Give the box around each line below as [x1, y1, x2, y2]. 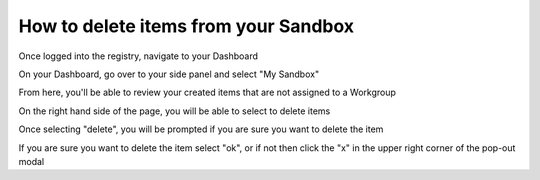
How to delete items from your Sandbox [18, 15, 355, 37]
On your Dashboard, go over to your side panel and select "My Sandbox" [18, 68, 320, 80]
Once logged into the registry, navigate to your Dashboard [18, 50, 259, 62]
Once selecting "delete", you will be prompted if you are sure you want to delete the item [18, 123, 384, 135]
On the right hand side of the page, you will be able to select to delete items [18, 105, 331, 117]
